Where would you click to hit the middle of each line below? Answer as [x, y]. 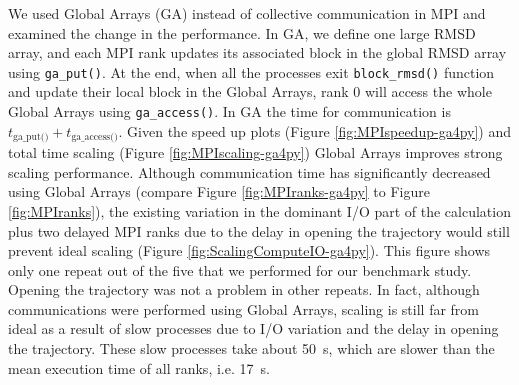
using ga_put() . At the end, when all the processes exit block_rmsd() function [251, 71]
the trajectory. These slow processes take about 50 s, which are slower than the [251, 348]
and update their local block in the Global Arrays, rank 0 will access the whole [250, 91]
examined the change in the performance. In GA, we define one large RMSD [242, 32]
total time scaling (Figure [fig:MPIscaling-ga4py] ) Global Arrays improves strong [255, 152]
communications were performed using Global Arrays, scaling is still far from [244, 308]
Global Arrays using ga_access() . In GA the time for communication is [229, 111]
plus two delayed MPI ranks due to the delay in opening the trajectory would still [259, 230]
